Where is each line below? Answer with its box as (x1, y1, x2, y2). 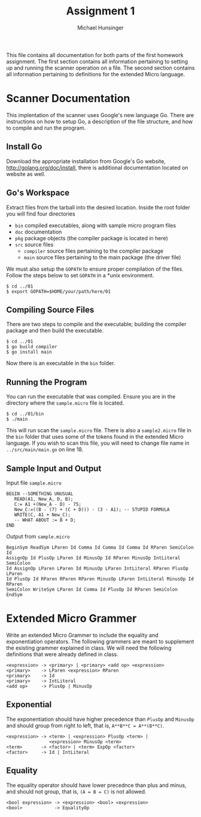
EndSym (6, 591, 23, 598)
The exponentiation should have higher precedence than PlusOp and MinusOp (6, 716, 194, 723)
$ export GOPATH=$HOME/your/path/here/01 (6, 288, 111, 295)
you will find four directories (6, 210, 76, 217)
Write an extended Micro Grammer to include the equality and (6, 632, 159, 639)
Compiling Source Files (6, 304, 95, 315)
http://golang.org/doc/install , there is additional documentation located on (6, 164, 188, 171)
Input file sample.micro (6, 479, 62, 486)
